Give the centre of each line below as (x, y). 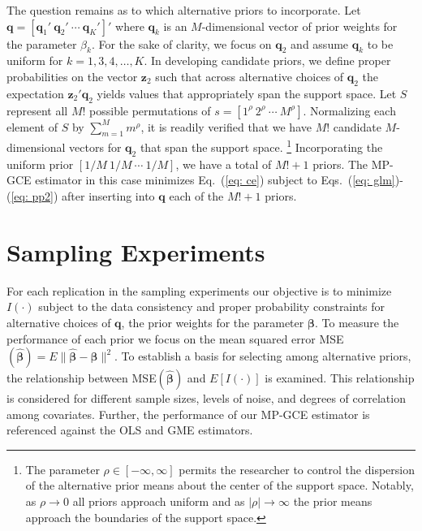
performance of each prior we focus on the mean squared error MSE (175, 338)
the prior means (333, 501)
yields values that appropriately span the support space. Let (247, 93)
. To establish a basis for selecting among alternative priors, (263, 356)
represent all (37, 110)
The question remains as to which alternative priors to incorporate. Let (184, 10)
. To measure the (357, 322)
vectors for (95, 147)
